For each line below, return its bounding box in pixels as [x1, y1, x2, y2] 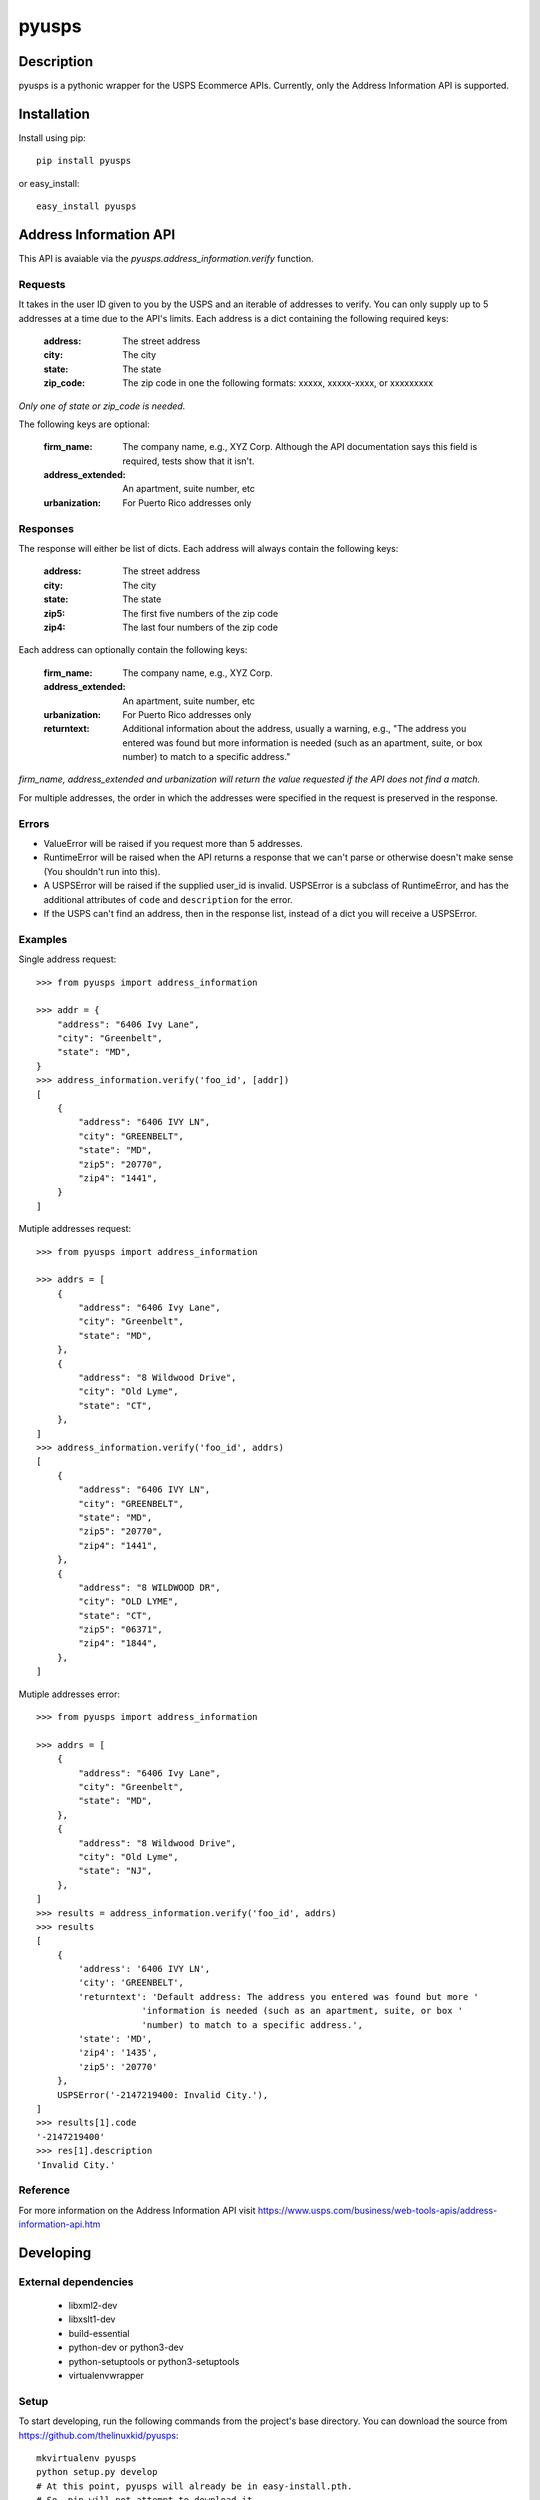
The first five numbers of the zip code [122, 607, 279, 619]
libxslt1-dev [68, 2313, 116, 2325]
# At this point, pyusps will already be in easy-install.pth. [36, 2480, 353, 2492]
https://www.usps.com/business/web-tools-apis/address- [257, 2204, 498, 2216]
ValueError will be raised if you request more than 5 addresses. [43, 838, 304, 850]
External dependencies [18, 2275, 134, 2289]
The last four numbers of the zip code [122, 621, 279, 633]
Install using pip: [18, 131, 87, 144]
